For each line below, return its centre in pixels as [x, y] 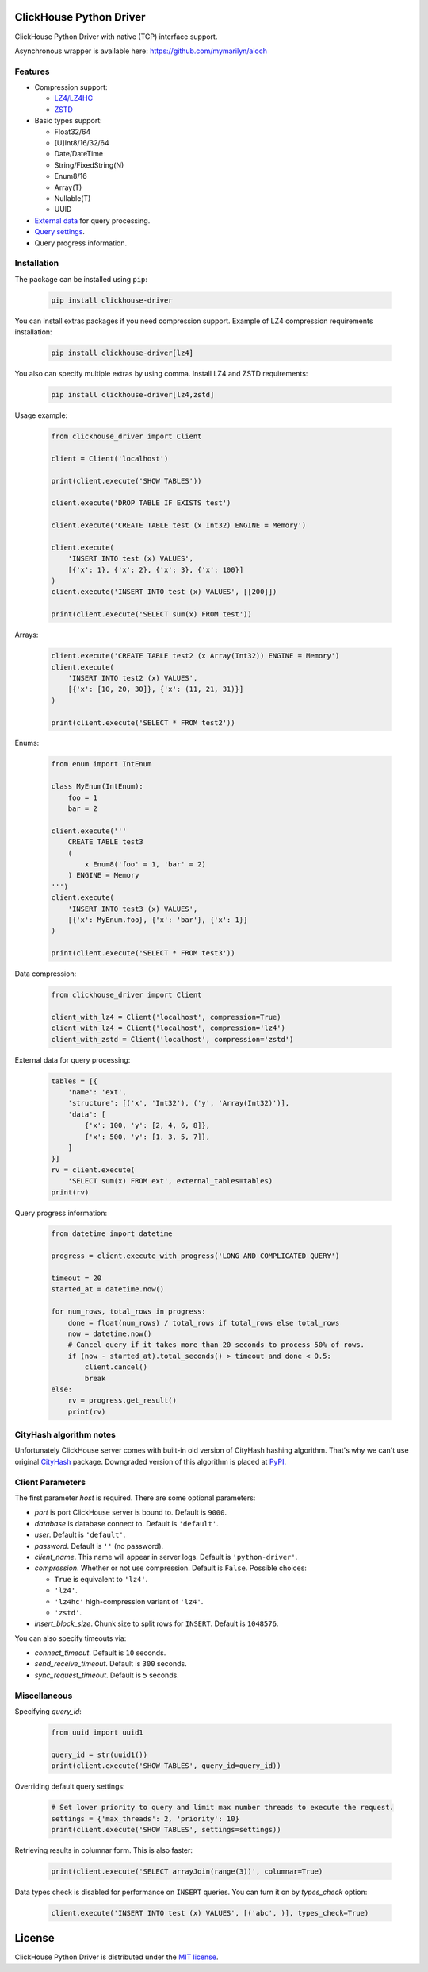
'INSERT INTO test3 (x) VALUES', [133, 909]
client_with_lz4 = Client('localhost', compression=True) [166, 1017]
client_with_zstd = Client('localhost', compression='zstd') [172, 1039]
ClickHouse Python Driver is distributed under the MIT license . [117, 1957]
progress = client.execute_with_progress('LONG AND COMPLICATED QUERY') [195, 1256]
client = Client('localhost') [110, 458]
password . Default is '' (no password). [99, 1546]
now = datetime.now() [110, 1334]
